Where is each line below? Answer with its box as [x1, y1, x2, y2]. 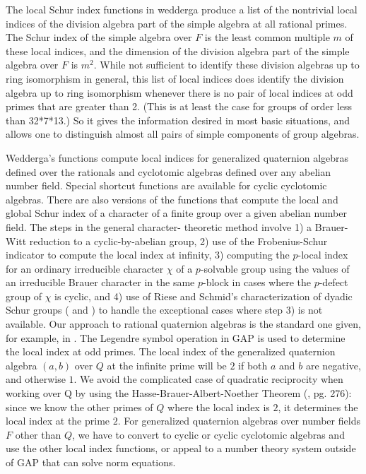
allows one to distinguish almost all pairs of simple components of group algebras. [6, 126, 360, 141]
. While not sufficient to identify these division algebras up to [93, 57, 360, 72]
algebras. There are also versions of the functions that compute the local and [6, 191, 338, 206]
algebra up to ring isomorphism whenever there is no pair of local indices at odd [6, 85, 353, 100]
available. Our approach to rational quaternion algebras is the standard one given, [6, 316, 361, 331]
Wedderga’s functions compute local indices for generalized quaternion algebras [6, 150, 349, 165]
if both [238, 357, 268, 372]
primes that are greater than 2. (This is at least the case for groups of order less [6, 99, 353, 114]
